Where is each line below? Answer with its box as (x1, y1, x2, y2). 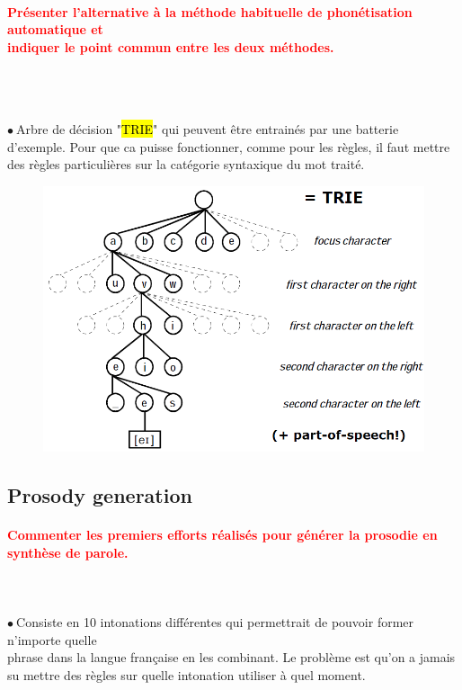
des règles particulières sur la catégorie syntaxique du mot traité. (7, 155, 365, 174)
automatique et (7, 20, 103, 39)
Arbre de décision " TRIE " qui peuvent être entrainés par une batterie (16, 120, 399, 139)
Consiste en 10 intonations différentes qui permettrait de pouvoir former (16, 613, 414, 632)
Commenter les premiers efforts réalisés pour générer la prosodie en (7, 525, 438, 544)
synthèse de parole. (7, 542, 129, 561)
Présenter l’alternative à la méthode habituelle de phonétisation (7, 2, 413, 21)
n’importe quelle (7, 630, 97, 649)
